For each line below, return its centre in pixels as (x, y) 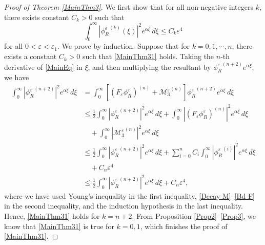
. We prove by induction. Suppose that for (123, 46)
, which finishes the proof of (184, 226)
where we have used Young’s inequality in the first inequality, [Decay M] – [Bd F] (129, 195)
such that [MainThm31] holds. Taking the (148, 56)
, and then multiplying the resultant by (149, 67)
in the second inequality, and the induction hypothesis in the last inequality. (124, 206)
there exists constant (37, 17)
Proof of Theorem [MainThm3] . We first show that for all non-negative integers (129, 7)
